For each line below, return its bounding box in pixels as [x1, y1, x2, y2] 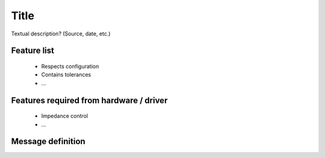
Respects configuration [41, 62, 99, 70]
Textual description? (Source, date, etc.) [11, 30, 111, 37]
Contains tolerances [41, 71, 91, 78]
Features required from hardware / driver [11, 95, 168, 105]
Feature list [11, 46, 54, 56]
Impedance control [41, 112, 88, 120]
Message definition [11, 136, 85, 147]
